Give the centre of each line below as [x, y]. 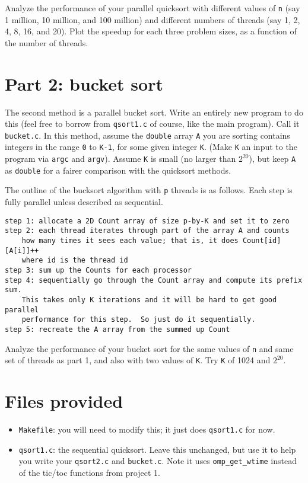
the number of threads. [47, 42]
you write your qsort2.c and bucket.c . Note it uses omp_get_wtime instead [158, 461]
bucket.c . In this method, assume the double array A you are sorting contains [147, 135]
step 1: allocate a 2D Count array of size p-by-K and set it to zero [147, 221]
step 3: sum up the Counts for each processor [98, 270]
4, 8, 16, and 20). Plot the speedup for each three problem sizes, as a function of [151, 31]
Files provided [64, 401]
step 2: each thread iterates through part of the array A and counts [147, 231]
